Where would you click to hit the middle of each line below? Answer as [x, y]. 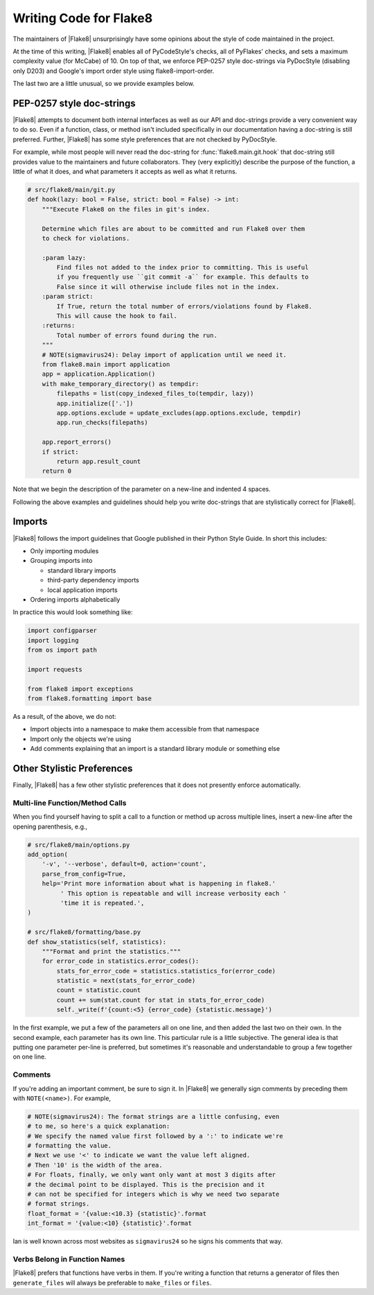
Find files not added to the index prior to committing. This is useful [182, 268]
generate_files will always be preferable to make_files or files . [112, 1283]
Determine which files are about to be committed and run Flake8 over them [173, 228]
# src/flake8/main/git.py [71, 190]
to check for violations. [86, 238]
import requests [55, 669]
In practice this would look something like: [73, 612]
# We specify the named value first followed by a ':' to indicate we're [155, 1136]
